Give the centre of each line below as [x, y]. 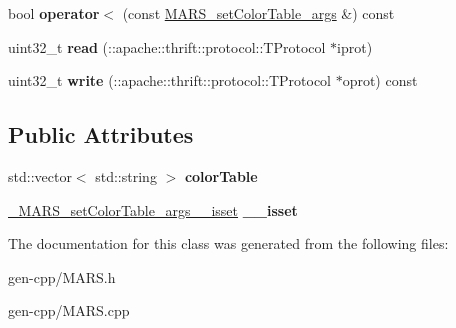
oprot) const [380, 80]
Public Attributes [101, 134]
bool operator [54, 13]
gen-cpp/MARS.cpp [69, 310]
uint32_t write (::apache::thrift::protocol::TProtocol [169, 80]
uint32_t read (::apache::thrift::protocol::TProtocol [167, 46]
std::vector [40, 175]
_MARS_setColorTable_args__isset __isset [153, 209]
